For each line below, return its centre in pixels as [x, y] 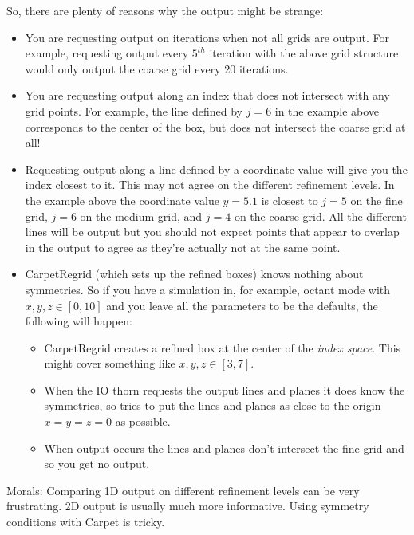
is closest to [290, 200]
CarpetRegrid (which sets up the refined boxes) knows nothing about [194, 274]
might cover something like [110, 363]
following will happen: [79, 321]
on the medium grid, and [141, 216]
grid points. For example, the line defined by [134, 110]
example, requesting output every [107, 53]
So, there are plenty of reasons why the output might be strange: [165, 10]
